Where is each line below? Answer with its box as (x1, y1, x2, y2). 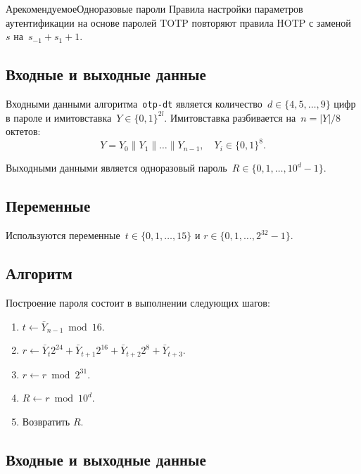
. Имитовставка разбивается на (164, 110, 296, 124)
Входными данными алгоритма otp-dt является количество (6, 96, 262, 110)
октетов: (6, 124, 41, 139)
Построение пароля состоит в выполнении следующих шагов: (6, 295, 270, 309)
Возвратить (22, 414, 70, 428)
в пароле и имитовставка (6, 110, 112, 124)
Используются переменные (6, 228, 120, 243)
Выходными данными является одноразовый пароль (6, 160, 227, 175)
